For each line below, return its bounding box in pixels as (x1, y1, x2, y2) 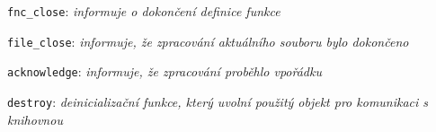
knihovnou (7, 110, 63, 128)
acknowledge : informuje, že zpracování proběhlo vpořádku (7, 62, 322, 81)
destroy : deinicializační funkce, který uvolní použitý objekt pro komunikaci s (7, 92, 429, 110)
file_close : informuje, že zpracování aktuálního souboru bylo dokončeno (7, 31, 409, 50)
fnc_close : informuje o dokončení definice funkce (7, 2, 280, 20)
